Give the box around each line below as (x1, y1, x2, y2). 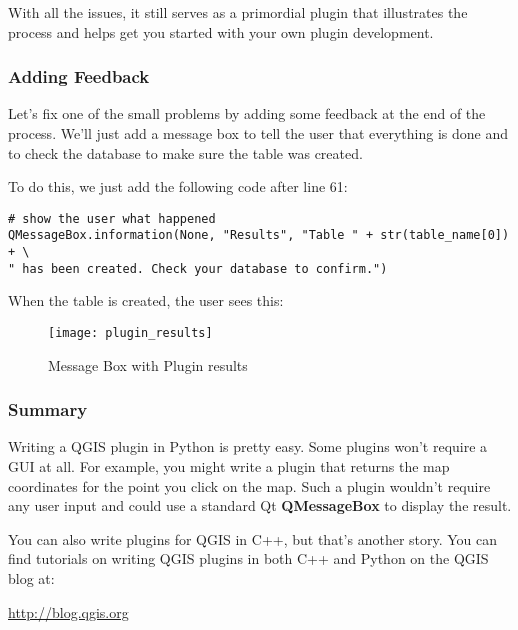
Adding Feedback (8, 64, 150, 89)
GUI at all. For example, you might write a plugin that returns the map (8, 456, 450, 477)
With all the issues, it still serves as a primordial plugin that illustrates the (8, 2, 468, 22)
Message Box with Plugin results (48, 354, 248, 375)
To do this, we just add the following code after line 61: (8, 176, 348, 197)
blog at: (8, 568, 55, 589)
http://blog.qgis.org (8, 601, 129, 622)
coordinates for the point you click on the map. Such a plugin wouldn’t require (8, 475, 491, 496)
